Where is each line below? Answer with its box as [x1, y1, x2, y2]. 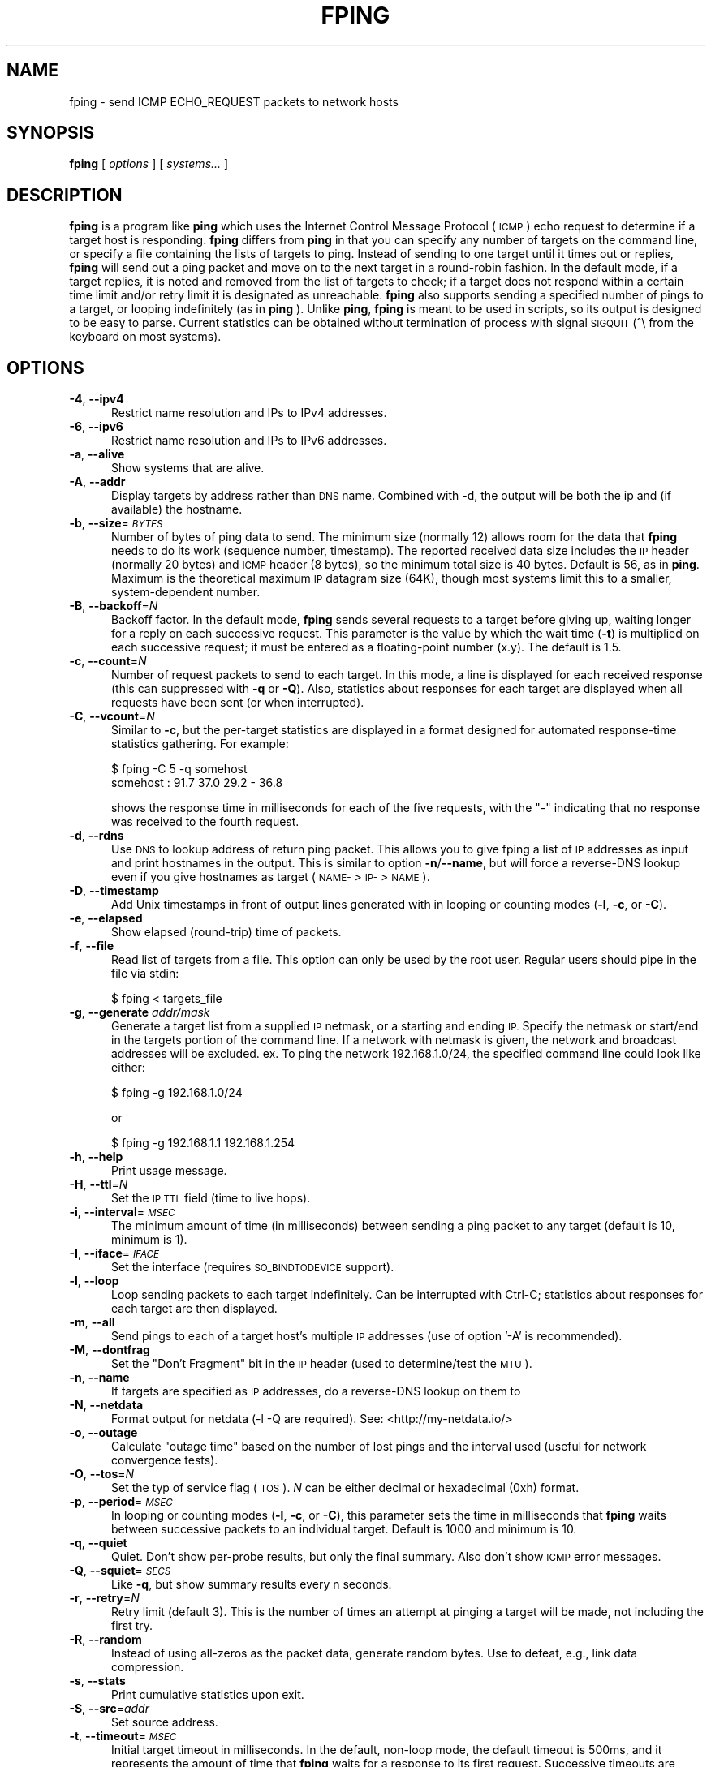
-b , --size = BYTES [69, 516, 163, 531]
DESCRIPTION [6, 184, 123, 205]
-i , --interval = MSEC [69, 1205, 175, 1219]
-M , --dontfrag [69, 1343, 150, 1357]
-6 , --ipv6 [69, 419, 123, 434]
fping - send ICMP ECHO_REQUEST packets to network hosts [69, 94, 399, 109]
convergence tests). [111, 1453, 218, 1468]
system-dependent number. [111, 585, 261, 600]
